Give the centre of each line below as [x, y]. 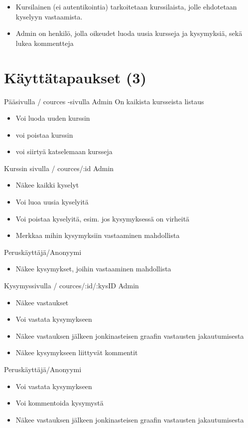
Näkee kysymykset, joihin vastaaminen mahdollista [93, 269]
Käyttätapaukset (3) [75, 77]
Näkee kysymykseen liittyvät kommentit [77, 352]
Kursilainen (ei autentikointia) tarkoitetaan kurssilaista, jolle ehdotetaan [126, 6]
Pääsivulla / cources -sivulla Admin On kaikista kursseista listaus [104, 101]
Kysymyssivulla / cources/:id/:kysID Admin [71, 286]
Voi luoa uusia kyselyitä [52, 202]
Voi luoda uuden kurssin [53, 118]
